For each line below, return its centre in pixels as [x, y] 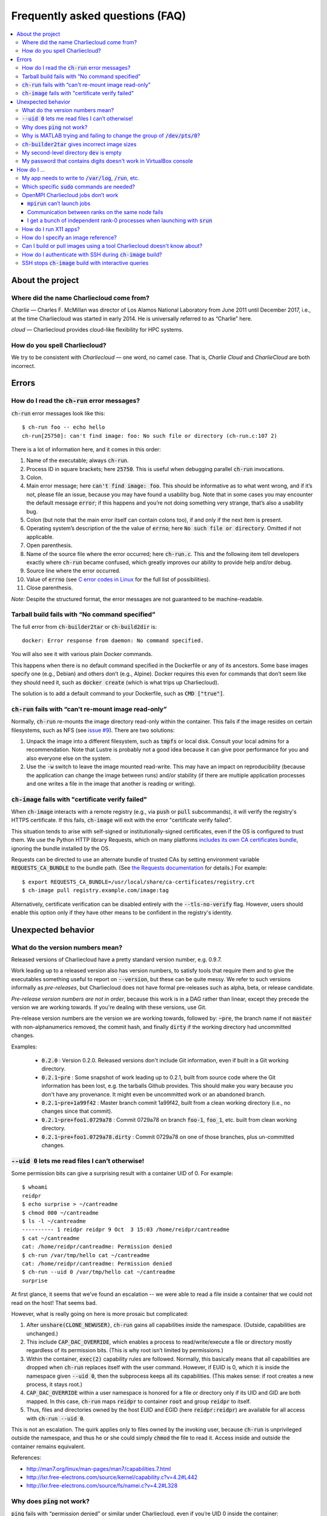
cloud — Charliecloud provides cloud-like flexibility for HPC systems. [97, 330]
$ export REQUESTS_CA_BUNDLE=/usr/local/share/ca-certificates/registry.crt [139, 882]
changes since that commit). [77, 1111]
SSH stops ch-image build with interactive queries [85, 263]
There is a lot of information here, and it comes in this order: [86, 449]
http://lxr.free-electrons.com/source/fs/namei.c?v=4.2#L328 [102, 1486]
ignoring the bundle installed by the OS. [61, 848]
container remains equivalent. [48, 1446]
